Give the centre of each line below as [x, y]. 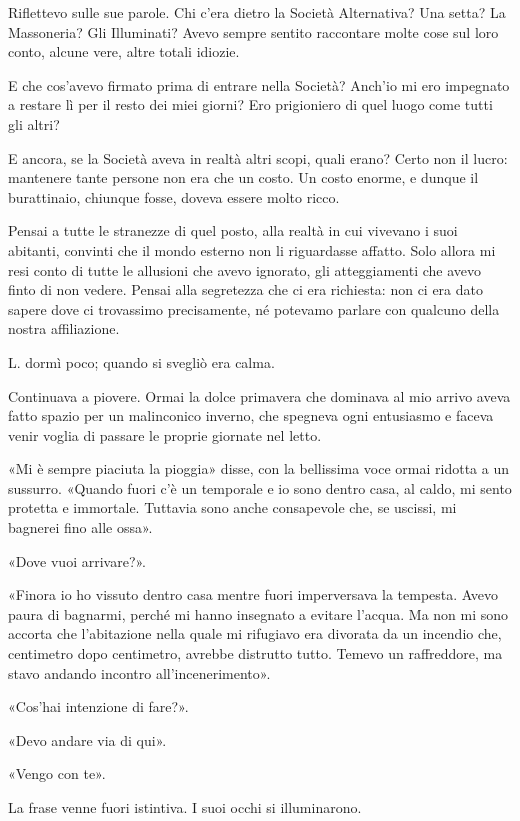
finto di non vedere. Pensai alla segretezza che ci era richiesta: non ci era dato [246, 289]
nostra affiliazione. [64, 328]
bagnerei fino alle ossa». [80, 527]
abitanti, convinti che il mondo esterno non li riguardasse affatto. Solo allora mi [252, 249]
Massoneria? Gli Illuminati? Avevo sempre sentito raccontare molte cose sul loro [253, 31]
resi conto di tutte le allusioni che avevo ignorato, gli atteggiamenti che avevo [245, 269]
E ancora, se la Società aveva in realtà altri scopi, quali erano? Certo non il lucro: [258, 157]
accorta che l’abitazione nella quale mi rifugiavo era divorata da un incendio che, [255, 633]
